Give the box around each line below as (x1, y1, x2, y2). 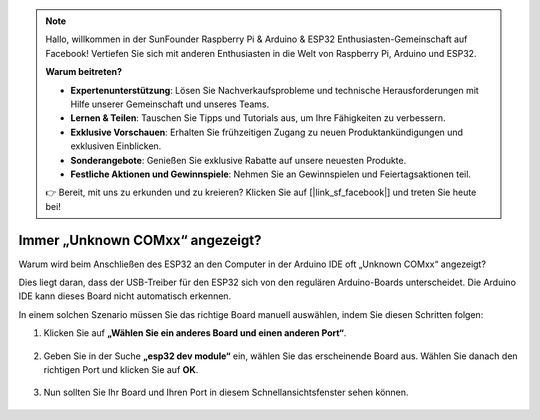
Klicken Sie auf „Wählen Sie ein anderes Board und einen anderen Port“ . (43, 327, 347, 339)
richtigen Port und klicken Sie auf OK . (43, 363, 199, 375)
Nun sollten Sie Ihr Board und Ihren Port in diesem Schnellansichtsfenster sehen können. (43, 386, 409, 399)
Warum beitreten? (45, 66, 123, 78)
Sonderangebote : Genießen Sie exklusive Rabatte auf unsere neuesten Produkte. (70, 154, 407, 166)
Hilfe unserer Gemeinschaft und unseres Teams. (70, 98, 270, 110)
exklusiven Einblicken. (70, 140, 162, 152)
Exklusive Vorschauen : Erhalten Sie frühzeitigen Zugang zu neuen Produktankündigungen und (70, 126, 464, 138)
